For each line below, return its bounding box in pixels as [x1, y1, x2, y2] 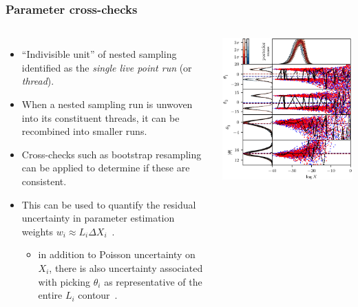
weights [21, 224, 53, 238]
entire [38, 288, 63, 302]
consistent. [21, 173, 67, 188]
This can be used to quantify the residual [21, 197, 196, 211]
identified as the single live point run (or [21, 60, 192, 74]
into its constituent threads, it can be [21, 110, 180, 125]
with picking [38, 274, 91, 288]
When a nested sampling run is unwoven [21, 97, 193, 111]
